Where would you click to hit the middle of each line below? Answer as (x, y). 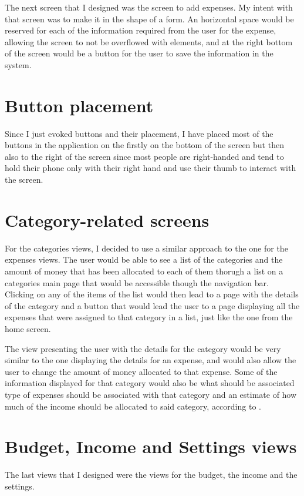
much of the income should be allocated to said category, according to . (133, 406)
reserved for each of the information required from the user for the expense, (141, 30)
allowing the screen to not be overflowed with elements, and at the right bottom (149, 41)
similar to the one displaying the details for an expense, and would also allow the (151, 360)
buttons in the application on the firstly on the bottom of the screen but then (144, 145)
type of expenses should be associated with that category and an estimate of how (151, 394)
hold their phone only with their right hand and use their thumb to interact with (151, 168)
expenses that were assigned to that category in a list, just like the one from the (149, 317)
